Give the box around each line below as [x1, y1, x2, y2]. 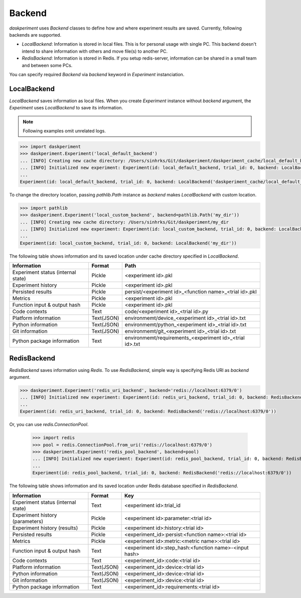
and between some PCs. [22, 62, 73, 68]
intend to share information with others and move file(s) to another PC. [22, 48, 168, 54]
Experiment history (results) [12, 524, 78, 531]
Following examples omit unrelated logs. [23, 128, 106, 134]
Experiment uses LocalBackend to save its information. [9, 105, 123, 111]
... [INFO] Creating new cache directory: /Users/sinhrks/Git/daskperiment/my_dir [20, 219, 229, 225]
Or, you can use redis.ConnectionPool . [9, 422, 89, 428]
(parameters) [12, 518, 44, 525]
